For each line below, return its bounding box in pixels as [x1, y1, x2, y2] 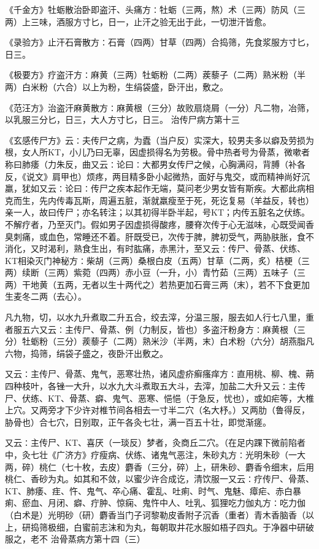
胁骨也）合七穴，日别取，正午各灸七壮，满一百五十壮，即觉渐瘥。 [5, 415, 271, 428]
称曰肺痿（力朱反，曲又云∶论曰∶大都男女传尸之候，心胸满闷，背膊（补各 [5, 157, 306, 170]
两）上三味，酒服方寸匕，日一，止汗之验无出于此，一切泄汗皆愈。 [5, 15, 271, 28]
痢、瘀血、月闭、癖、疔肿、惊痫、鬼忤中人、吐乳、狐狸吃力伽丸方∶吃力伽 [5, 496, 306, 509]
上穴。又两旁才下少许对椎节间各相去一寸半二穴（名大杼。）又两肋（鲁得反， [5, 403, 310, 416]
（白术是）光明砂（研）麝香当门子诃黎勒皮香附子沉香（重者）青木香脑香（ [5, 508, 306, 521]
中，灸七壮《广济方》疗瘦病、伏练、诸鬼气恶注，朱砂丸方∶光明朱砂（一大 [5, 448, 306, 461]
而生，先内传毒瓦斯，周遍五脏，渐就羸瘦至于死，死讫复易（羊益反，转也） [13, 193, 314, 206]
